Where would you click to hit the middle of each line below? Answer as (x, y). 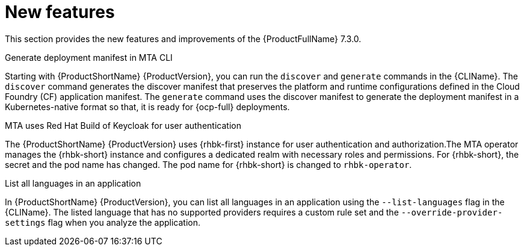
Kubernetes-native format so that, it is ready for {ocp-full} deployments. (147, 107)
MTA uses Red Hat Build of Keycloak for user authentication (123, 125)
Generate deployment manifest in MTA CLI (89, 57)
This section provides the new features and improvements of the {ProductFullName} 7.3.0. (183, 39)
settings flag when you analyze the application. (103, 222)
